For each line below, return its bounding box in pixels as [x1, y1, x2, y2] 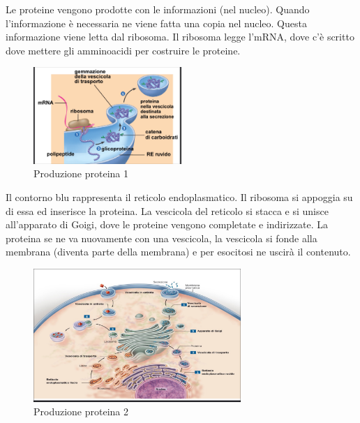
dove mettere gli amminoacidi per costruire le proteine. [6, 43, 241, 57]
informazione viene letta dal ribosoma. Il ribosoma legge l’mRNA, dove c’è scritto [6, 29, 354, 44]
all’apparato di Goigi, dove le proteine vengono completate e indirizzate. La [6, 217, 329, 232]
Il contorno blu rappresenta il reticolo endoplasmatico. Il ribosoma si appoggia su [6, 190, 353, 205]
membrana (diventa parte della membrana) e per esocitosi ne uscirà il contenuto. [6, 244, 351, 259]
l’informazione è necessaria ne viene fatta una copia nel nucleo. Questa [6, 15, 307, 30]
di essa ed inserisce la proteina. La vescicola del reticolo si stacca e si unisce [6, 203, 329, 218]
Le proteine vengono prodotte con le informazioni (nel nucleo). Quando [6, 2, 310, 16]
